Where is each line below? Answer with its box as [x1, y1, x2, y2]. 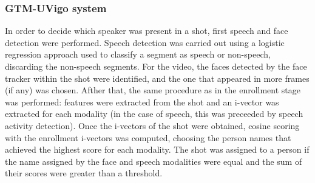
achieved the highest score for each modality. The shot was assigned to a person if [5, 143, 310, 156]
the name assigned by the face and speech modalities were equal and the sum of [5, 155, 302, 167]
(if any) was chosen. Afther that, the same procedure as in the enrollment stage [5, 84, 301, 96]
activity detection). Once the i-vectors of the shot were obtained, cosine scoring [5, 119, 300, 131]
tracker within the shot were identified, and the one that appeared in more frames [5, 72, 310, 84]
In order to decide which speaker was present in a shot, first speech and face [5, 24, 288, 37]
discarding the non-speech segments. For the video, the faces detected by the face [5, 60, 307, 72]
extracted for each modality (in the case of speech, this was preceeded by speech [5, 107, 303, 120]
